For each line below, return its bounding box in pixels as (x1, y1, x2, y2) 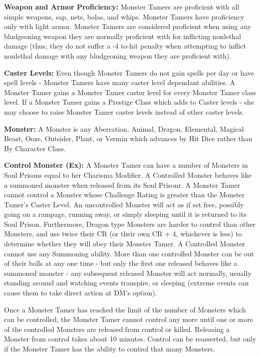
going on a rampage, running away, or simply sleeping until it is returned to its (4, 209, 246, 219)
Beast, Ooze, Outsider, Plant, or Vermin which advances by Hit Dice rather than (4, 133, 252, 144)
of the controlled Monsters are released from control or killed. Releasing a (4, 323, 230, 334)
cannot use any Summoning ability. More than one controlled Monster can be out (4, 248, 254, 258)
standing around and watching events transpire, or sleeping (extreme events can (4, 277, 249, 288)
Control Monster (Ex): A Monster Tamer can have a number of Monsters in (4, 160, 248, 170)
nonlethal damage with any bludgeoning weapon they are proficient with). (4, 50, 231, 61)
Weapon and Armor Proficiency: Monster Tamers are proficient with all (4, 2, 239, 12)
